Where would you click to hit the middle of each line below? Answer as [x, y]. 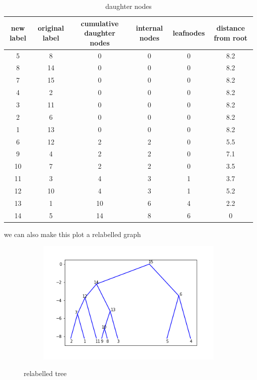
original [51, 28]
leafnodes [189, 33]
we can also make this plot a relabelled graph [73, 234]
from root [231, 37]
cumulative [100, 23]
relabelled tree [45, 373]
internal [150, 28]
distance [231, 28]
